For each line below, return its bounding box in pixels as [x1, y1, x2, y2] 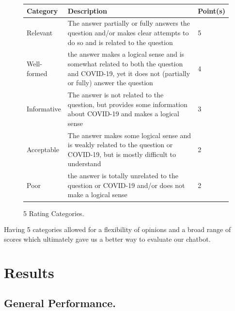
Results [4, 262, 54, 282]
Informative [27, 104, 61, 114]
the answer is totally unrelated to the [67, 171, 178, 181]
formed [27, 68, 47, 78]
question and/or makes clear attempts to [67, 27, 189, 37]
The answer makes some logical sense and [67, 130, 191, 140]
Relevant [27, 27, 53, 37]
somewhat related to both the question [67, 58, 183, 68]
